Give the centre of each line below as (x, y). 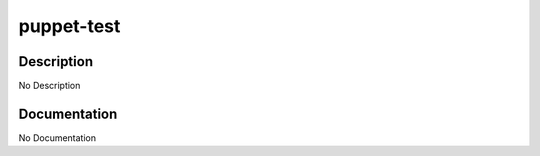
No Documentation (57, 137)
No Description (49, 86)
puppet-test (69, 26)
